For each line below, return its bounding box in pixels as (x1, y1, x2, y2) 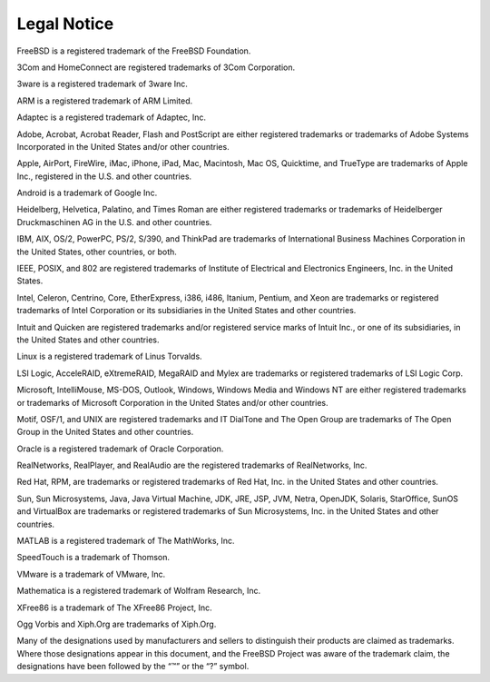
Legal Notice (16, 14, 114, 34)
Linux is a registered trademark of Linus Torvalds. (16, 351, 203, 362)
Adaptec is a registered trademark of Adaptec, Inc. (16, 112, 207, 123)
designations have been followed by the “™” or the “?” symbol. (16, 661, 250, 672)
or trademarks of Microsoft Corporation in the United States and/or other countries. (16, 397, 328, 408)
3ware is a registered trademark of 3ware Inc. (16, 78, 188, 90)
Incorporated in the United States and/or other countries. (16, 141, 230, 152)
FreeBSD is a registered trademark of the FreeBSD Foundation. (16, 45, 251, 56)
